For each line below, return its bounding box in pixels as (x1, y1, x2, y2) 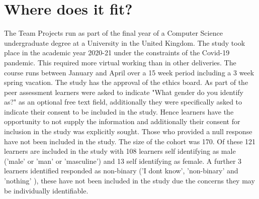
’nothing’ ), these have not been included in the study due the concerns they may (4, 175, 255, 186)
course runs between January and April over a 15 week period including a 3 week (4, 67, 254, 77)
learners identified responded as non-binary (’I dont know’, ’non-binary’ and (4, 165, 238, 176)
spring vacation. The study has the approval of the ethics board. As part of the (4, 77, 248, 87)
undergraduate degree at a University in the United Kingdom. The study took (4, 37, 245, 48)
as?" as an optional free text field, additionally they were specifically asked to (4, 96, 242, 107)
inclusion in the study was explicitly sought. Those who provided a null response (4, 126, 252, 137)
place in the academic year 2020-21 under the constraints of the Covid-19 (4, 47, 230, 58)
